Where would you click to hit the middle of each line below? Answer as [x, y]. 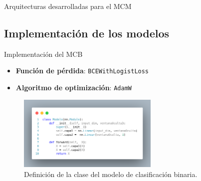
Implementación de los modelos [87, 33]
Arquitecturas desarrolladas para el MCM [68, 6]
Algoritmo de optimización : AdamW [74, 88]
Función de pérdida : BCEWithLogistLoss [82, 71]
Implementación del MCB [43, 54]
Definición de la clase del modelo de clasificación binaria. [111, 174]
